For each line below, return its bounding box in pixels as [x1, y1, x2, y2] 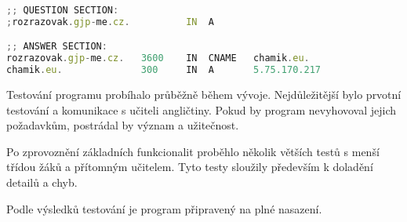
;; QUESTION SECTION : [6, 5, 119, 16]
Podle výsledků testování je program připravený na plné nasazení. [6, 200, 322, 217]
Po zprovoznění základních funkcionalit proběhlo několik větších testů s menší [6, 143, 380, 159]
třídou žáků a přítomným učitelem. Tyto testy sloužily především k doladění [6, 158, 373, 175]
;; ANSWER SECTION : [6, 41, 107, 53]
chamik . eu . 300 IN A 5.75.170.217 [6, 64, 321, 76]
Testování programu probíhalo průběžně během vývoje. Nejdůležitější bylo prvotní [6, 86, 402, 103]
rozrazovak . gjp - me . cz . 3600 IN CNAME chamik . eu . [6, 53, 310, 64]
